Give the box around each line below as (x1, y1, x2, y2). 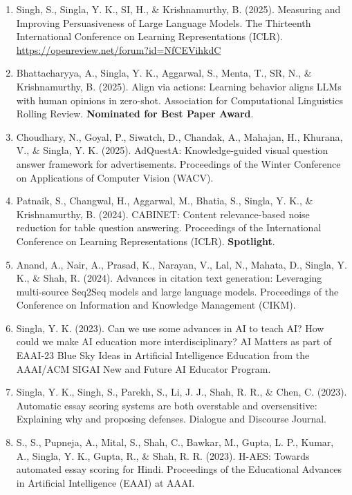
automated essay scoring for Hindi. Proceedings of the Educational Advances (16, 462, 342, 476)
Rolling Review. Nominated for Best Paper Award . (16, 106, 254, 121)
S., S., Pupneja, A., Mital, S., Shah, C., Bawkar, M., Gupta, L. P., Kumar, (16, 435, 334, 449)
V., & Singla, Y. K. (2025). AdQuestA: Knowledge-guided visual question (16, 143, 328, 157)
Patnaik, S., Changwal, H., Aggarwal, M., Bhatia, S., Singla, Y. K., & (16, 193, 313, 208)
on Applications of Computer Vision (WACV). (16, 170, 214, 184)
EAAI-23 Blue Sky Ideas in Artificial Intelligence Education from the (16, 348, 310, 362)
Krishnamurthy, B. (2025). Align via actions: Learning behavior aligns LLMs (16, 79, 342, 93)
